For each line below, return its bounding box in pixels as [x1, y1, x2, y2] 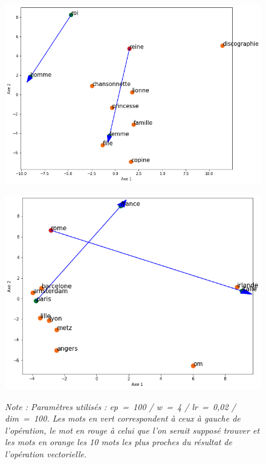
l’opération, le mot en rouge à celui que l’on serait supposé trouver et [5, 423, 260, 436]
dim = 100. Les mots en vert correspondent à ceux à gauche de [5, 412, 241, 425]
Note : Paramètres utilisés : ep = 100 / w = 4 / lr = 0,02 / [5, 400, 236, 413]
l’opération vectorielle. [5, 448, 87, 460]
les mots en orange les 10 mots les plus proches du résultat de [5, 436, 232, 448]
